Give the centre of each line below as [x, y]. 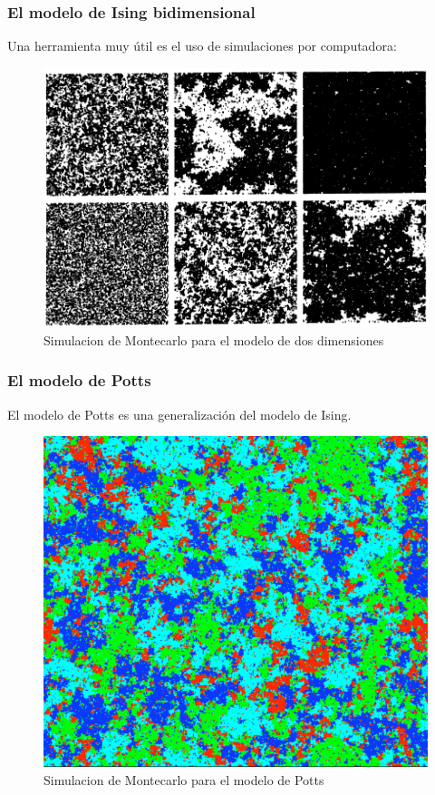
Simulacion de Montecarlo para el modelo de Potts [184, 779]
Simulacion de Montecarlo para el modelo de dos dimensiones [214, 339]
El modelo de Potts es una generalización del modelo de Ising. [179, 414]
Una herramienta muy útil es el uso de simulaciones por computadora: [202, 46]
